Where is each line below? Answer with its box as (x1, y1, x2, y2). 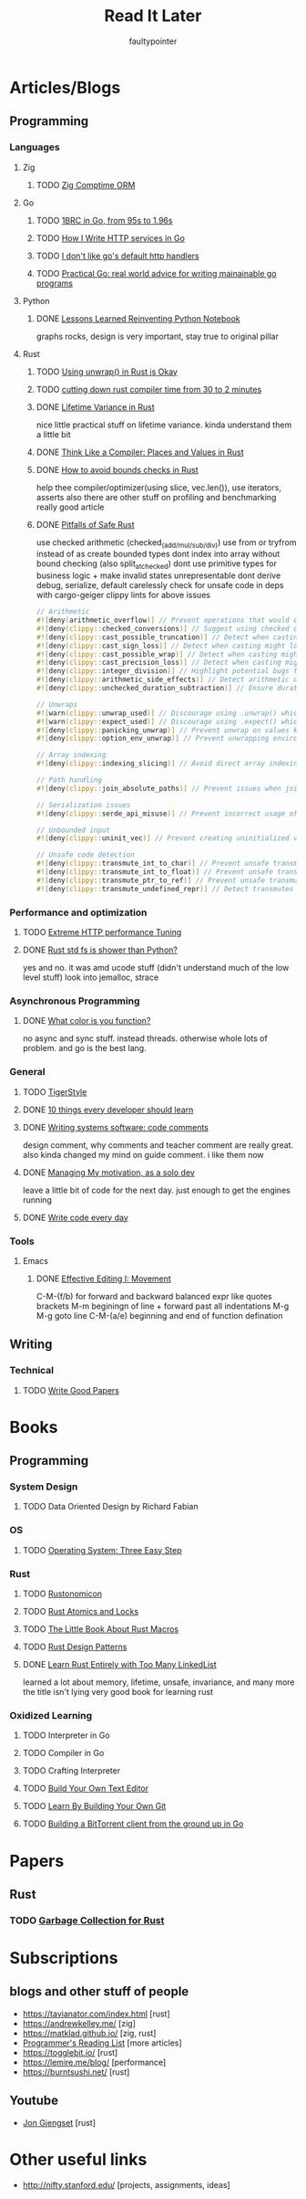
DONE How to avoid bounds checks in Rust (36, 464, 199, 475)
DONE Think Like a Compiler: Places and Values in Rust (36, 447, 244, 458)
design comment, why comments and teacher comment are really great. (22, 1139, 294, 1151)
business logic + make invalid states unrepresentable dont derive (36, 570, 281, 581)
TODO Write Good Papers (22, 1384, 120, 1395)
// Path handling (36, 775, 103, 785)
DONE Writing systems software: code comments (22, 1121, 209, 1132)
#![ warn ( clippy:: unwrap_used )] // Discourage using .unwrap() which (36, 709, 302, 718)
